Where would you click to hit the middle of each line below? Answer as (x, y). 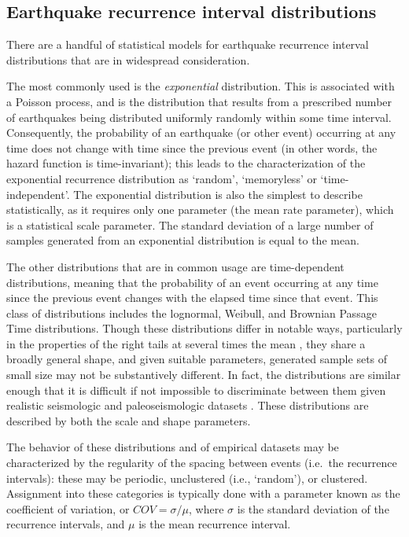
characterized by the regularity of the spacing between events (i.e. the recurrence (202, 463)
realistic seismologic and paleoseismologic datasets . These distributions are (188, 405)
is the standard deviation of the (313, 508)
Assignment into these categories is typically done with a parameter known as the (203, 493)
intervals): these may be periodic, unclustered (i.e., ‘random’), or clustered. (187, 478)
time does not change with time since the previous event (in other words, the (192, 147)
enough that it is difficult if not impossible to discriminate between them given (196, 390)
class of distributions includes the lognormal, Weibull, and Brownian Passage (192, 313)
